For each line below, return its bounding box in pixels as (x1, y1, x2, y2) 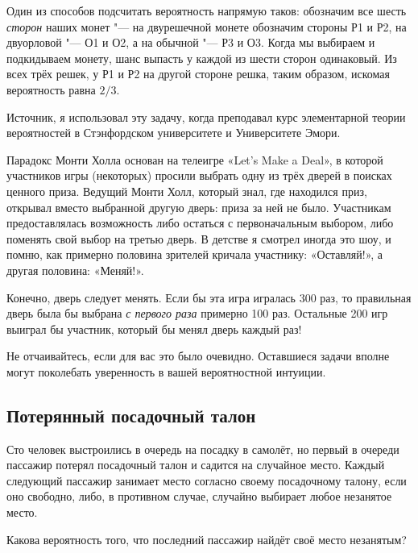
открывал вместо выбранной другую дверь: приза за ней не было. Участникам (6, 198, 391, 215)
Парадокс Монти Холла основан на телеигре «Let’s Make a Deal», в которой (6, 151, 383, 168)
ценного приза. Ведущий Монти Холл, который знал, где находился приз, (6, 182, 367, 199)
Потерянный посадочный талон (6, 402, 256, 427)
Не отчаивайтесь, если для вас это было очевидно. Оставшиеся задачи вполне (6, 347, 390, 364)
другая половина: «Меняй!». (6, 261, 144, 278)
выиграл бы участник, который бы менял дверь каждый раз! (6, 320, 302, 337)
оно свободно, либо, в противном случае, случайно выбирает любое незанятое (6, 488, 392, 505)
